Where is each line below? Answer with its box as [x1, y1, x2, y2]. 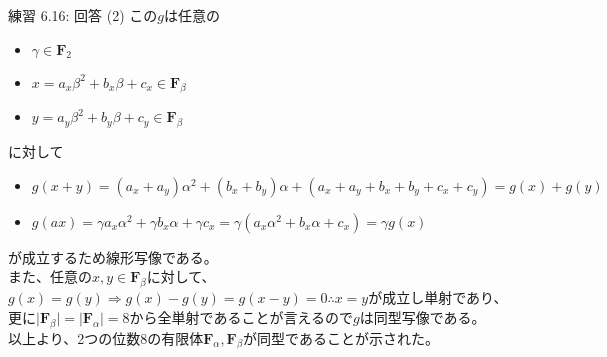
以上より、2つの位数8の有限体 [8, 327, 204, 348]
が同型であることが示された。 [243, 327, 439, 348]
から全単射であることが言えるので [129, 306, 354, 327]
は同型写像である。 [359, 306, 486, 327]
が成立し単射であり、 [368, 287, 508, 308]
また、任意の [8, 266, 92, 287]
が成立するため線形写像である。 [8, 246, 218, 267]
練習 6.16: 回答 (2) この [8, 5, 158, 25]
